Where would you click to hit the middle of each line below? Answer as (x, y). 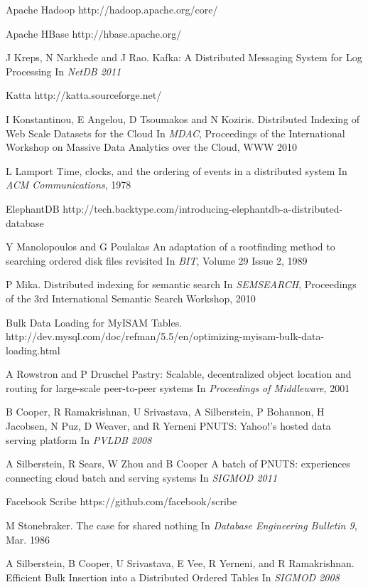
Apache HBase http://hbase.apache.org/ (94, 33)
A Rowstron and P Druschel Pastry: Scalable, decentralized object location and (179, 374)
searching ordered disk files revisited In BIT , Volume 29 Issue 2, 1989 (157, 260)
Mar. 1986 (28, 539)
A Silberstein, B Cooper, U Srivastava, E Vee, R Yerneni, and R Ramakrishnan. (180, 563)
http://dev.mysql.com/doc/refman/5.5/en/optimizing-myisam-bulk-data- (165, 336)
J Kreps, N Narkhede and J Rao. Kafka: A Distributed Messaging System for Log (184, 57)
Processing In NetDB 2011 (64, 71)
